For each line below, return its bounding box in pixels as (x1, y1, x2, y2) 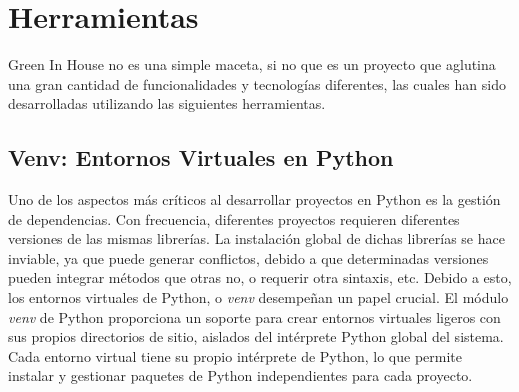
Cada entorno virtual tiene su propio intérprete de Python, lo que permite (8, 345, 462, 366)
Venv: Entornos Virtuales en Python (8, 142, 394, 173)
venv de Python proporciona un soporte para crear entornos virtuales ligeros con (8, 306, 501, 327)
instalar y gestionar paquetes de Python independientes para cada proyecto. (8, 365, 473, 386)
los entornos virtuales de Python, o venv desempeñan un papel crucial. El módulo (8, 287, 509, 308)
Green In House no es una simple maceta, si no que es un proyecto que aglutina (8, 54, 496, 75)
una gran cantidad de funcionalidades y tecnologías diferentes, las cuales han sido (8, 73, 506, 94)
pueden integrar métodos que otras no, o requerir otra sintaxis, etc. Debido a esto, (8, 267, 512, 288)
